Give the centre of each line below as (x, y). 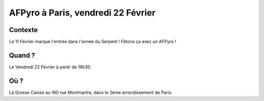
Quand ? (22, 55)
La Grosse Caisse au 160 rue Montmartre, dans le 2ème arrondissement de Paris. (91, 92)
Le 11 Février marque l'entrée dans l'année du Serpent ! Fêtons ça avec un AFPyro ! (93, 42)
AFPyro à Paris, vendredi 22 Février (82, 13)
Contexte (23, 30)
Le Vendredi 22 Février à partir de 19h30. (50, 67)
